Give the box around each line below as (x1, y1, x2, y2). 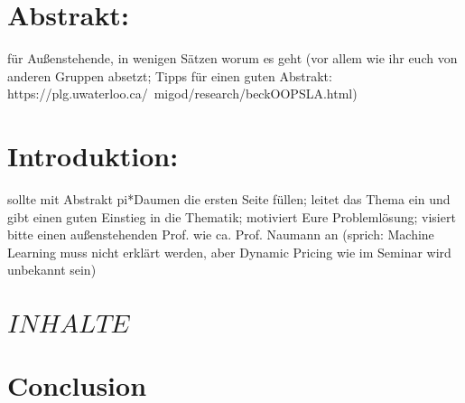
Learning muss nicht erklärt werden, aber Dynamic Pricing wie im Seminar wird (7, 242, 451, 261)
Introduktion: (7, 137, 179, 174)
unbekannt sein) (7, 260, 97, 279)
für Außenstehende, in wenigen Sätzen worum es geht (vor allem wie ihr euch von (7, 49, 458, 68)
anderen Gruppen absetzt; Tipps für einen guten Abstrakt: (7, 66, 332, 85)
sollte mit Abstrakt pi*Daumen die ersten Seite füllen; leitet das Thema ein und (7, 190, 451, 209)
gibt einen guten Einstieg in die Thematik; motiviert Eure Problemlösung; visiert (7, 207, 456, 226)
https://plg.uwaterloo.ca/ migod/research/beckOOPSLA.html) (7, 84, 358, 103)
